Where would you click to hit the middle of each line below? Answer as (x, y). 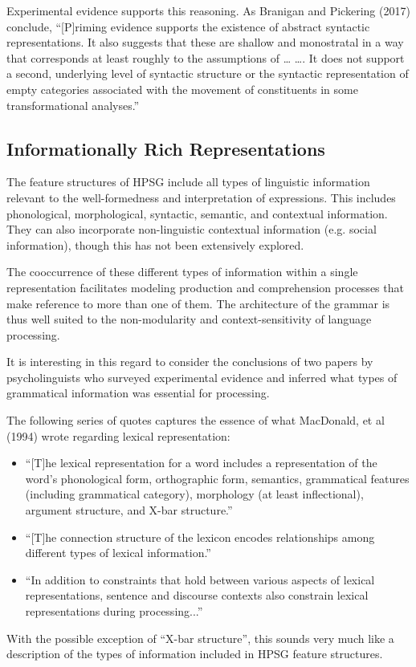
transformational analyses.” (73, 105)
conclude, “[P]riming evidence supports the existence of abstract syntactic (188, 26)
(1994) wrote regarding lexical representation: (118, 435)
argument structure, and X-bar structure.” (129, 510)
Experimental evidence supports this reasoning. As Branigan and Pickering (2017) (208, 10)
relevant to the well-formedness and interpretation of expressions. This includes (201, 197)
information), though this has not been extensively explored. (155, 244)
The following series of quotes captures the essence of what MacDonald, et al (196, 420)
